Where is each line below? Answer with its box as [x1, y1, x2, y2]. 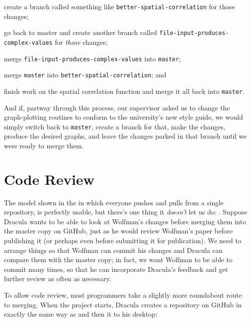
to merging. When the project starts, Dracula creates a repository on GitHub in [4, 299, 242, 309]
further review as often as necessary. [4, 273, 111, 284]
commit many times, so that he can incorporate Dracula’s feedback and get [4, 264, 228, 274]
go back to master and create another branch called [4, 27, 157, 37]
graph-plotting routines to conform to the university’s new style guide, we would [4, 112, 243, 122]
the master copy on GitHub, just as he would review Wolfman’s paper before [4, 226, 233, 236]
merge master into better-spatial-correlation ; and [4, 70, 167, 80]
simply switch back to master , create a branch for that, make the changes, [4, 121, 225, 131]
